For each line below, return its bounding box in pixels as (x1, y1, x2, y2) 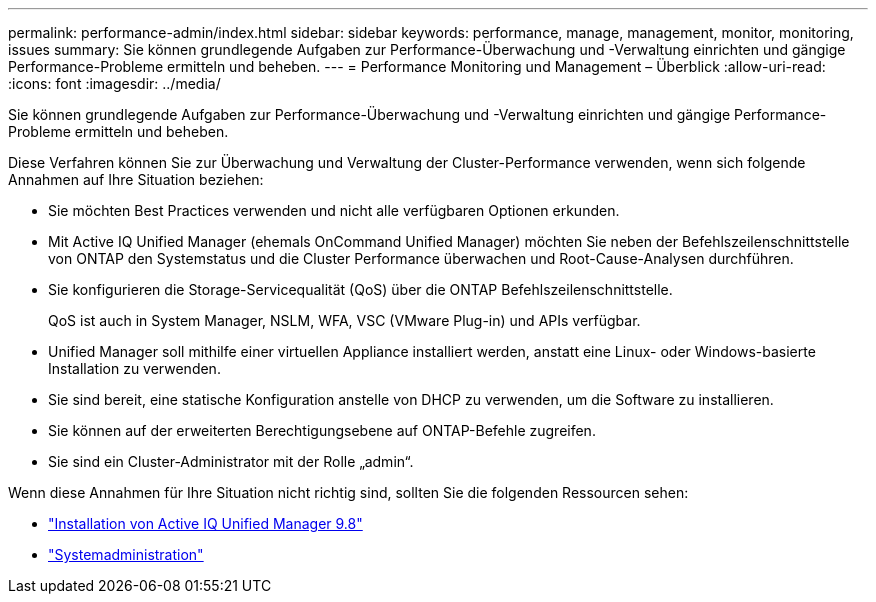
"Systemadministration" (48, 546, 204, 563)
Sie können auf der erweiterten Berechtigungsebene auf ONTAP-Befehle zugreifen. (48, 422, 596, 439)
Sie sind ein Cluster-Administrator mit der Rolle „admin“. (48, 453, 414, 470)
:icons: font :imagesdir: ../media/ (8, 75, 221, 92)
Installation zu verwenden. (48, 360, 221, 377)
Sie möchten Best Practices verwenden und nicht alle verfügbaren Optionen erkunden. (48, 202, 620, 219)
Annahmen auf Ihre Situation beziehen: (8, 171, 264, 188)
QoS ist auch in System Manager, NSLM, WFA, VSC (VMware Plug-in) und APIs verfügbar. (48, 312, 641, 329)
